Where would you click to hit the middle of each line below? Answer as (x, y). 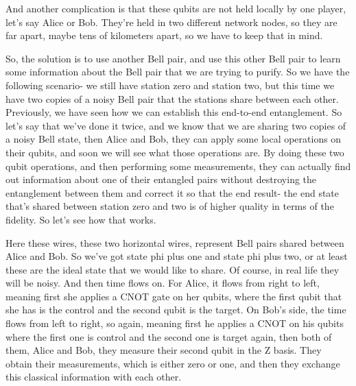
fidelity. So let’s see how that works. (81, 219)
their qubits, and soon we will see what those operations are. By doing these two (175, 152)
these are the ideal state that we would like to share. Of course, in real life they (173, 269)
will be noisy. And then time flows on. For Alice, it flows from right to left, (163, 283)
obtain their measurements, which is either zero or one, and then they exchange (173, 363)
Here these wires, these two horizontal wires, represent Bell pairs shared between (175, 242)
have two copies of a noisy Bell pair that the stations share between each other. (172, 98)
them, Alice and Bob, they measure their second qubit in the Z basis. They (164, 350)
